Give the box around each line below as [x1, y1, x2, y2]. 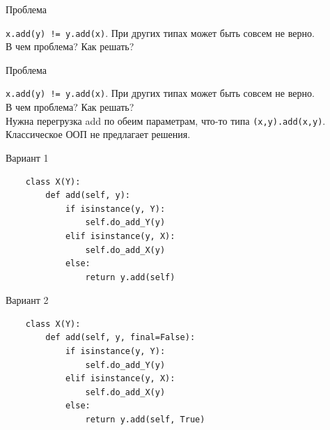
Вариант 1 [6, 150, 49, 164]
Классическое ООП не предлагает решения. [6, 127, 191, 141]
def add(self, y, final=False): [45, 332, 196, 343]
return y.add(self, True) [85, 415, 205, 425]
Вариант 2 [6, 293, 49, 307]
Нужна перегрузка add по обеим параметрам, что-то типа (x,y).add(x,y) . [6, 113, 326, 128]
